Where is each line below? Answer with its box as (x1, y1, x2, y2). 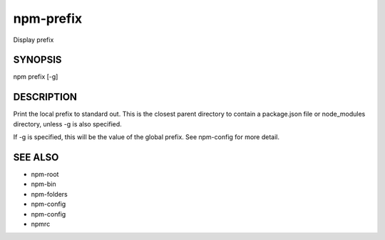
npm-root (31, 170, 59, 179)
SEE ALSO (13, 151, 59, 163)
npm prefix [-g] (13, 72, 58, 81)
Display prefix (13, 36, 54, 44)
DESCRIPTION (13, 91, 78, 103)
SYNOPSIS (13, 54, 62, 66)
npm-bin (31, 180, 56, 188)
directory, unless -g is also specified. (13, 119, 123, 128)
